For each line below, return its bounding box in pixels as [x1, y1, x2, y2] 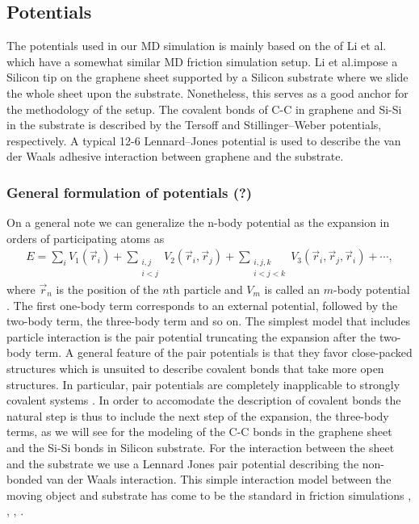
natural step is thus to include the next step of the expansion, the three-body [6, 407, 389, 424]
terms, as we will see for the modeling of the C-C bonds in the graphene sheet [6, 423, 392, 440]
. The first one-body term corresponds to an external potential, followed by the [6, 296, 398, 313]
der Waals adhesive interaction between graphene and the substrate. [6, 148, 344, 165]
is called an [264, 281, 321, 298]
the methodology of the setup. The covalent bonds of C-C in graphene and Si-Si [6, 100, 402, 117]
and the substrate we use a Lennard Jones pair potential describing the [6, 455, 359, 472]
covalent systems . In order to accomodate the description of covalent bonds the [6, 392, 401, 409]
